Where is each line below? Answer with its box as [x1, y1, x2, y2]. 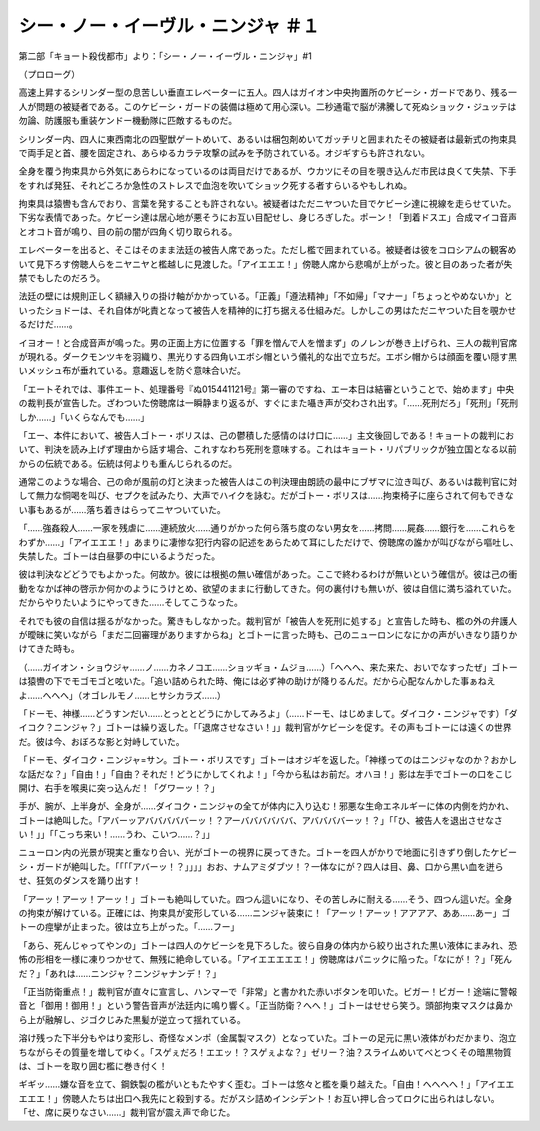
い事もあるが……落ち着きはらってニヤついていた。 [18, 503, 227, 515]
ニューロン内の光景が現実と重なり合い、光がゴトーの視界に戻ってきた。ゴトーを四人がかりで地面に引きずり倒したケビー [18, 846, 517, 859]
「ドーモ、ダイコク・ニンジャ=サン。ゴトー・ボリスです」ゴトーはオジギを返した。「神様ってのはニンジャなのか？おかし [18, 754, 518, 766]
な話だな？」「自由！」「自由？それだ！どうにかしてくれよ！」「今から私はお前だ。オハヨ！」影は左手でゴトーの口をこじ [18, 768, 513, 780]
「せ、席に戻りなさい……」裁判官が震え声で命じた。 [18, 1106, 236, 1119]
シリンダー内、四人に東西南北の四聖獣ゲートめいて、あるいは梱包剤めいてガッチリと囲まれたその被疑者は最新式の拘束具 [18, 133, 517, 145]
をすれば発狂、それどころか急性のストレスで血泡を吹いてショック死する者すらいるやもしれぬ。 [18, 179, 413, 191]
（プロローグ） [18, 68, 80, 80]
